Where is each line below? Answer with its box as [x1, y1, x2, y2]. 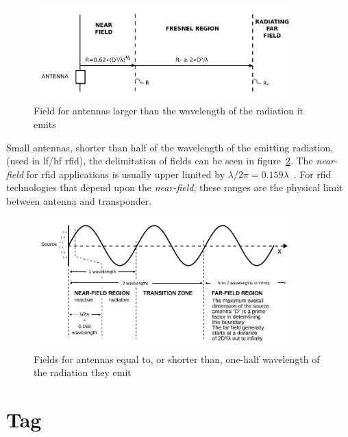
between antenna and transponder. [6, 193, 152, 208]
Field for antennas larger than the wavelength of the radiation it [34, 103, 304, 118]
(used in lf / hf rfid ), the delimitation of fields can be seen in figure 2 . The [6, 153, 313, 168]
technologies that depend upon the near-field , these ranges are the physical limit [6, 180, 343, 195]
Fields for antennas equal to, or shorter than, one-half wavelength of [34, 351, 320, 366]
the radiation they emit [34, 365, 132, 379]
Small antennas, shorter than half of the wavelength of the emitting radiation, [6, 140, 334, 154]
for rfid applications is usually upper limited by [26, 166, 225, 181]
